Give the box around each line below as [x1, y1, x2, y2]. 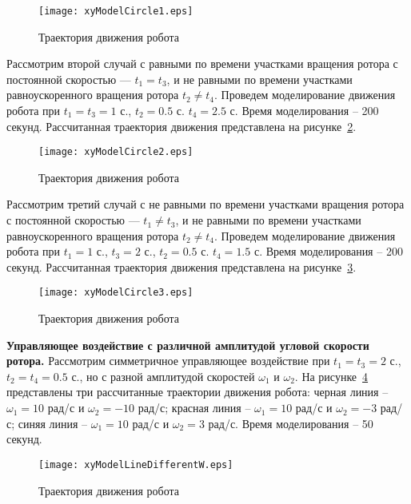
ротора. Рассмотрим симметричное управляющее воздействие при [6, 352, 330, 369]
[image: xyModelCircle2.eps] [38, 146, 194, 158]
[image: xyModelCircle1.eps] [38, 6, 194, 17]
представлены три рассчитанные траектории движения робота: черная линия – [6, 383, 389, 400]
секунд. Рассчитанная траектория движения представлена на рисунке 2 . [6, 117, 357, 134]
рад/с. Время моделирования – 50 [208, 415, 373, 431]
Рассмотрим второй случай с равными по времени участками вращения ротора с [6, 55, 398, 72]
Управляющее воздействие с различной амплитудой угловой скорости [6, 336, 369, 353]
